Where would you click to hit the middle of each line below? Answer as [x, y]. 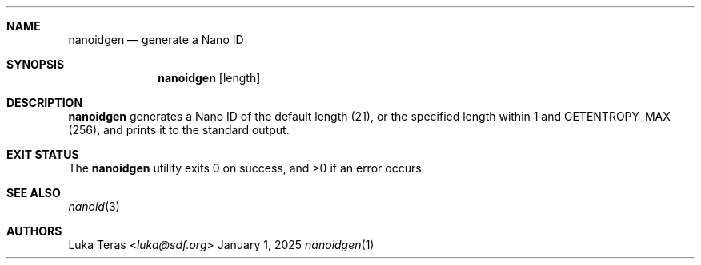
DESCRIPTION [45, 103]
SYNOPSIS [36, 64]
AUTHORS [34, 231]
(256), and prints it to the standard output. [179, 130]
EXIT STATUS [43, 154]
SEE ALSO [34, 193]
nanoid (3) [94, 206]
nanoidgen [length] [209, 78]
